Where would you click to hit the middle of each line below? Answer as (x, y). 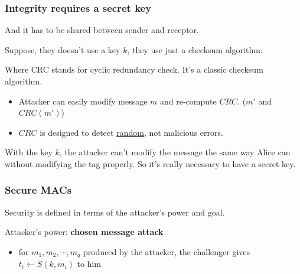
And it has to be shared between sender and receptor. (102, 30)
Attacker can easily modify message (83, 101)
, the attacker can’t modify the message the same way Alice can (175, 152)
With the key (29, 152)
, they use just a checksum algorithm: (195, 49)
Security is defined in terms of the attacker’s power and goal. (115, 212)
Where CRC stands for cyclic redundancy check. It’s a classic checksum (134, 69)
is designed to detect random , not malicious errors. (131, 132)
